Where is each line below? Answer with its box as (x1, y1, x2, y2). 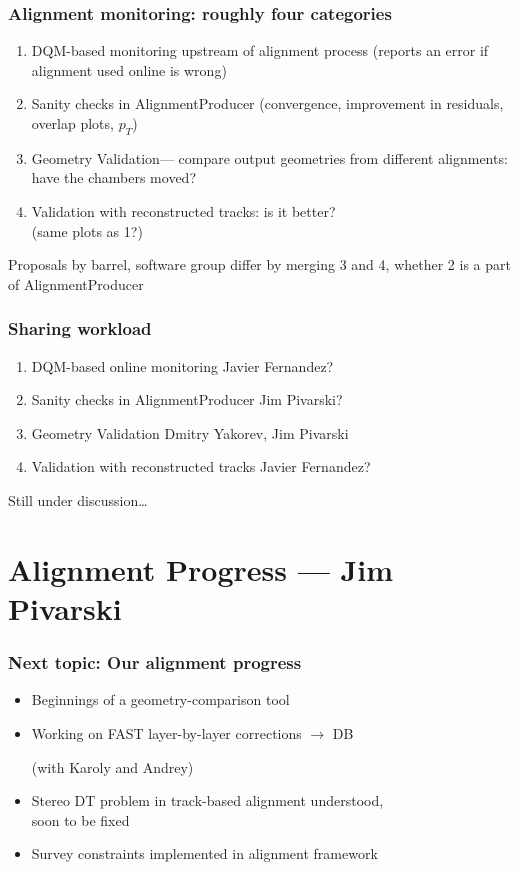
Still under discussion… (8, 489, 148, 510)
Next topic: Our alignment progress (8, 650, 302, 675)
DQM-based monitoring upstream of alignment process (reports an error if (31, 40, 489, 61)
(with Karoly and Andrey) (31, 756, 194, 777)
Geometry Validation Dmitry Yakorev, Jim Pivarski (31, 422, 349, 443)
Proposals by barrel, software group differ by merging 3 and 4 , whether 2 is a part (8, 254, 511, 275)
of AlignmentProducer (8, 273, 144, 294)
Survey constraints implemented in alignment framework (31, 843, 378, 864)
